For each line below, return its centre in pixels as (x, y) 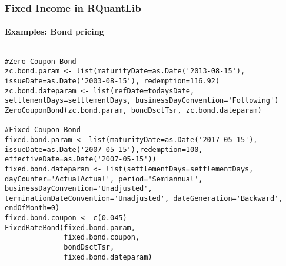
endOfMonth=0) (32, 208)
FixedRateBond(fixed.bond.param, (70, 228)
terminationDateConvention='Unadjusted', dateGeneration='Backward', (144, 198)
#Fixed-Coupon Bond (43, 130)
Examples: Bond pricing (54, 31)
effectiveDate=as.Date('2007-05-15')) (81, 159)
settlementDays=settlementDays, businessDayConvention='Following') (142, 101)
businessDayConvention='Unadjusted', (79, 189)
